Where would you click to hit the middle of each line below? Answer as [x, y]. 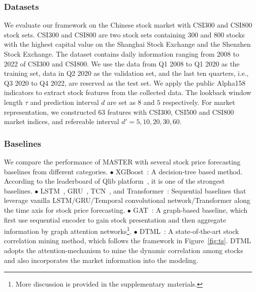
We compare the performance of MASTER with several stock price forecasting [122, 161]
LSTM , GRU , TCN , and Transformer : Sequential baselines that [143, 190]
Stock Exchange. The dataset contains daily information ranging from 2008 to [122, 54]
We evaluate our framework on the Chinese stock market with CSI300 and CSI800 [128, 25]
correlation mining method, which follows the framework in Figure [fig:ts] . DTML [128, 241]
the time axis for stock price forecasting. [65, 210]
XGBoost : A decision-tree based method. [179, 171]
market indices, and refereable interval [62, 121]
